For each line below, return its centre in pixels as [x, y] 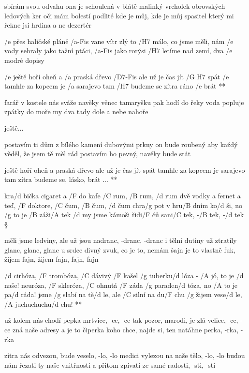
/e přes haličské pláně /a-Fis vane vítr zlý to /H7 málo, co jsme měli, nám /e [119, 41]
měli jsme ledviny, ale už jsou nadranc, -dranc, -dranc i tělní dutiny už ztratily [121, 240]
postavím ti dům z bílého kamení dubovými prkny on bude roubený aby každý [121, 144]
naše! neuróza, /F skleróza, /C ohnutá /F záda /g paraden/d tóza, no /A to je [121, 285]
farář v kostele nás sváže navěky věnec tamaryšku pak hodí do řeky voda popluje [124, 102]
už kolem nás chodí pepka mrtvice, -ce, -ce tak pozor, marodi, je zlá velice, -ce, [121, 320]
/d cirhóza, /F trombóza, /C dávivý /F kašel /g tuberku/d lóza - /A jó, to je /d [124, 276]
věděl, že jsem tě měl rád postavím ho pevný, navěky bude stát [98, 154]
